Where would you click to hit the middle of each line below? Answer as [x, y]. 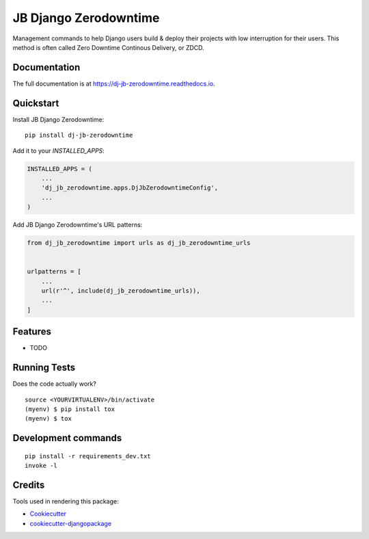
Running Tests [44, 368]
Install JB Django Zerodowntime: [58, 119]
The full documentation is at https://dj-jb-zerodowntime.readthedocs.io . [114, 83]
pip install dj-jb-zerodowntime [79, 135]
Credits [29, 485]
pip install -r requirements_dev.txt [88, 456]
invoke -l [41, 466]
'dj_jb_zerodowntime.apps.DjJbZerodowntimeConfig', [130, 188]
